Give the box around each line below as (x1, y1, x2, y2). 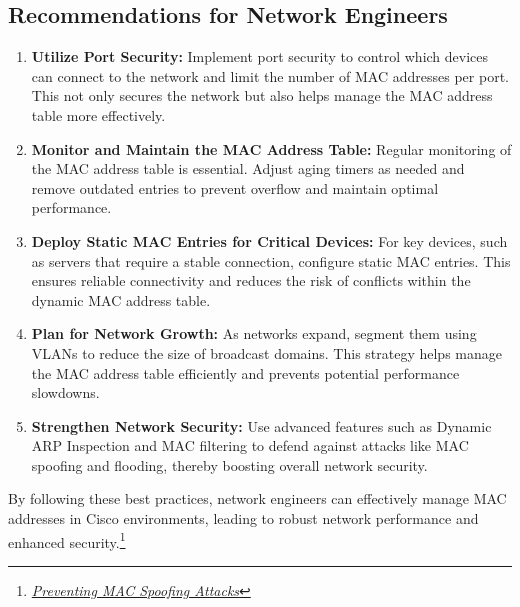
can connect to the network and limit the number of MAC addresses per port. (31, 65, 509, 86)
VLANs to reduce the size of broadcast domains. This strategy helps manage (31, 342, 502, 363)
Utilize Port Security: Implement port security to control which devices (31, 46, 489, 67)
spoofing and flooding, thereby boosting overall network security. (31, 454, 428, 475)
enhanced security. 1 (8, 528, 126, 552)
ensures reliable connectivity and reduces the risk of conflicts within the (31, 270, 471, 291)
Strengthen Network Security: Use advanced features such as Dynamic (31, 415, 492, 436)
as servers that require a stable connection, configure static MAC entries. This (31, 250, 511, 271)
